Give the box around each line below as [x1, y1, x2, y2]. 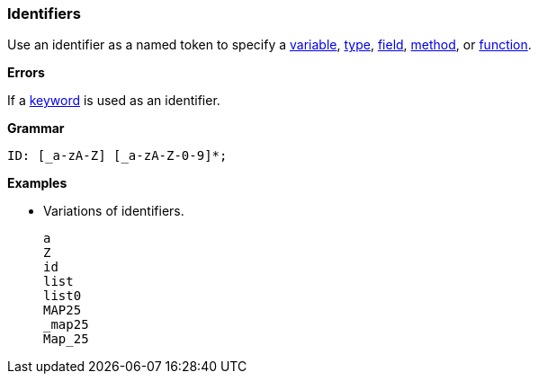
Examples [7, 175, 67, 191]
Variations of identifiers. [43, 203, 184, 219]
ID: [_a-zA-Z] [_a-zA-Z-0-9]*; [7, 148, 228, 164]
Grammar [7, 120, 65, 137]
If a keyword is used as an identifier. [7, 93, 220, 109]
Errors [7, 65, 45, 81]
